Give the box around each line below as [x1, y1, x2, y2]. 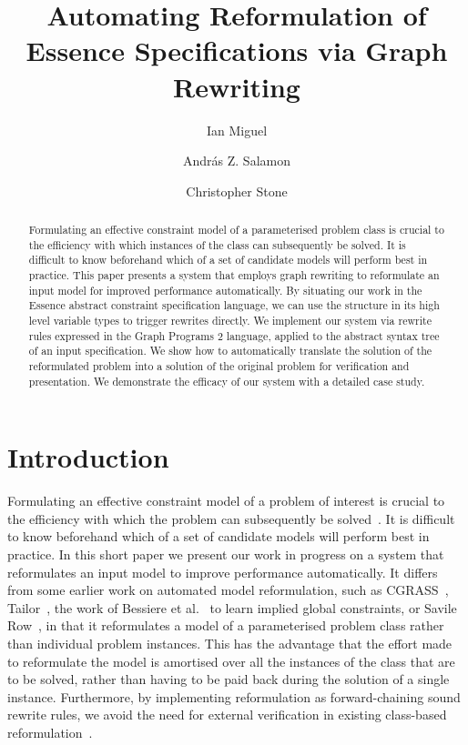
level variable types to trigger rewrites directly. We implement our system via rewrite [28, 313, 432, 328]
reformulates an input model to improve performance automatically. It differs [7, 562, 438, 581]
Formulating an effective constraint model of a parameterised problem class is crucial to [28, 222, 444, 237]
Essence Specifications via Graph [25, 32, 448, 69]
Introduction [7, 438, 169, 476]
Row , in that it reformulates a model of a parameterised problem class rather [7, 616, 444, 635]
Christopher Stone [186, 181, 288, 200]
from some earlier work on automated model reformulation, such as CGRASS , [7, 580, 449, 599]
